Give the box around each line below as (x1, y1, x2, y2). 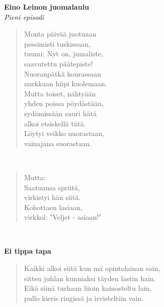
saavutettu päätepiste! (24, 58, 93, 69)
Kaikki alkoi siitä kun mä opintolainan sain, (24, 263, 160, 274)
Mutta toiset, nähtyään (24, 88, 96, 98)
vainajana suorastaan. (24, 138, 92, 148)
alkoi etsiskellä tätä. (24, 118, 86, 128)
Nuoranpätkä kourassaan (24, 68, 101, 79)
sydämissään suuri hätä (24, 108, 97, 118)
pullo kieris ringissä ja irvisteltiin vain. (24, 292, 144, 303)
